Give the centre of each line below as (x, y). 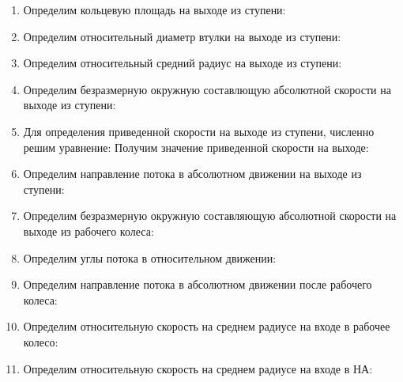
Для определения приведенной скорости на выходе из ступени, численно (199, 131)
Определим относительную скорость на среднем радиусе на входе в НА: (198, 368)
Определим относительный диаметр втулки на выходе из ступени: (182, 36)
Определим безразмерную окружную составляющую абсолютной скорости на (210, 216)
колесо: (41, 341)
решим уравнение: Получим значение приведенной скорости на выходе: (196, 147)
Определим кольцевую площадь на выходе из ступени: (154, 9)
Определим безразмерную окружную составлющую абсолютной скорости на (207, 89)
